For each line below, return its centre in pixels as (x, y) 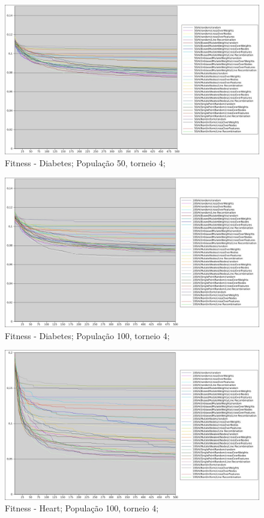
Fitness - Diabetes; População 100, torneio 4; (87, 335)
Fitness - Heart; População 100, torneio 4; (82, 508)
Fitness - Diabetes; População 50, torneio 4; (85, 163)
